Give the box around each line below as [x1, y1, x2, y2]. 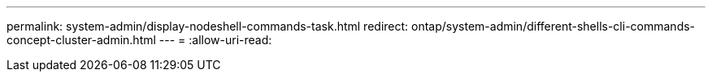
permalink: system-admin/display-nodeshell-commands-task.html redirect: [7, 19, 409, 33]
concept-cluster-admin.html [7, 33, 156, 47]
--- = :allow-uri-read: [158, 33, 272, 47]
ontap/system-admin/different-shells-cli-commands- [411, 19, 696, 33]
